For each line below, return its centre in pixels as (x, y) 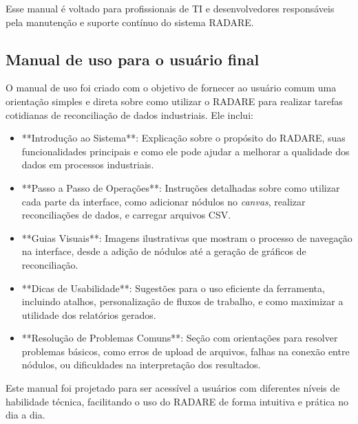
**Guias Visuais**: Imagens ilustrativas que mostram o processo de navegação (187, 237)
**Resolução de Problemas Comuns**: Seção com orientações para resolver (180, 338)
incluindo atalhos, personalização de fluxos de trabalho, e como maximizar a (182, 301)
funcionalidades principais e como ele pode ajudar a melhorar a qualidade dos (186, 151)
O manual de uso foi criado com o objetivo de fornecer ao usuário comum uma (171, 88)
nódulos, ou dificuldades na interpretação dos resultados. (141, 365)
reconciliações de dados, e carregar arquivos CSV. (126, 215)
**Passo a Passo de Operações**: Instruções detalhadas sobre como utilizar (181, 187)
